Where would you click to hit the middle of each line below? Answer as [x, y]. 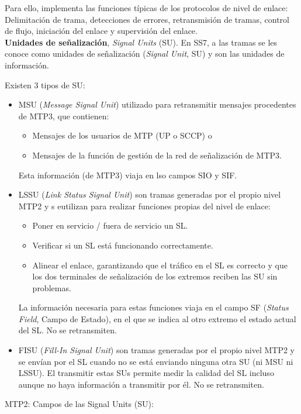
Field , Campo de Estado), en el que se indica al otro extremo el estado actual [157, 318]
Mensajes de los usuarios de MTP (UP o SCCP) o [122, 135]
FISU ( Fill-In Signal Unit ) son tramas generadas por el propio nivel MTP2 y [157, 350]
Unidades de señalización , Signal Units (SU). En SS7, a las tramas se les [141, 42]
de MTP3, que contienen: [64, 115]
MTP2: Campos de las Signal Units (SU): [79, 404]
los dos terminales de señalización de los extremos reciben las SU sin [155, 276]
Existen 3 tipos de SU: [45, 84]
